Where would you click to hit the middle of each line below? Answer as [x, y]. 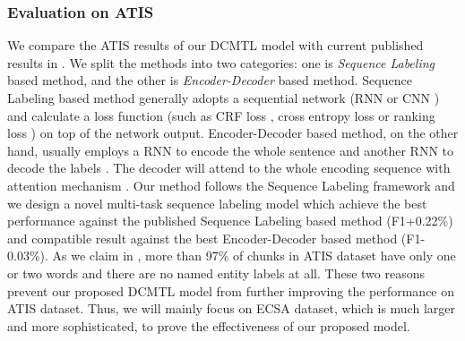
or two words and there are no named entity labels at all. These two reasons [216, 273]
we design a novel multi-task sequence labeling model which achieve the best [217, 203]
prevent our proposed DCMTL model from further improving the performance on [231, 290]
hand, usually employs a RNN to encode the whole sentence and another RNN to [231, 150]
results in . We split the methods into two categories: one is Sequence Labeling [221, 62]
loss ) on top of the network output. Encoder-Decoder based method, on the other [233, 133]
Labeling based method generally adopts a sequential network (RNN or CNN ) [224, 98]
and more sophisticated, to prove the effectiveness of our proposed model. [209, 325]
